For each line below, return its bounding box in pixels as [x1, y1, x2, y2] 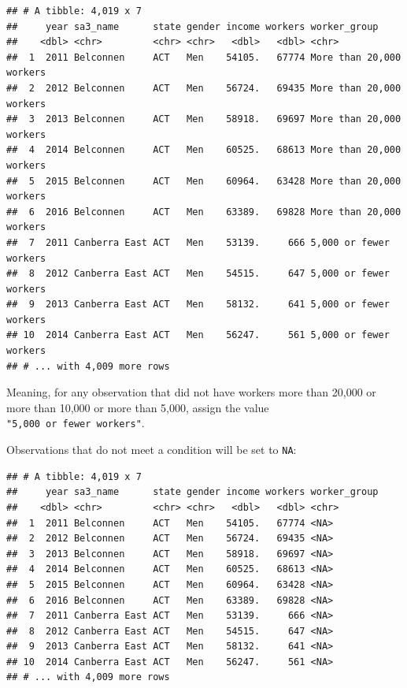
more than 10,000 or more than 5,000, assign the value [6, 399, 269, 415]
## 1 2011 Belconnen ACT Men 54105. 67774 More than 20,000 [6, 51, 401, 63]
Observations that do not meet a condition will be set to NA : [6, 441, 297, 458]
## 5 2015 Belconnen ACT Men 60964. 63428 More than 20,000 [6, 175, 401, 187]
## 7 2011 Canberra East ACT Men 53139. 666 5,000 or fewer [6, 236, 390, 248]
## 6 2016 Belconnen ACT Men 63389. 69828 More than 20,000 [6, 206, 401, 218]
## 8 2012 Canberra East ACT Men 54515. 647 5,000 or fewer [6, 268, 390, 280]
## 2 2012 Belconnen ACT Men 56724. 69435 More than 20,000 [6, 82, 401, 94]
